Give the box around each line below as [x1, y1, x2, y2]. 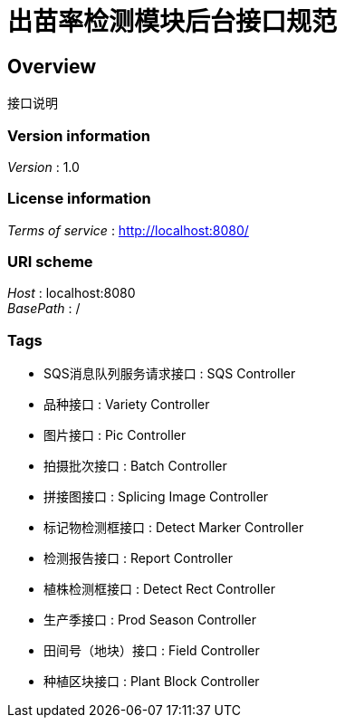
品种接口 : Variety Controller [43, 396, 210, 413]
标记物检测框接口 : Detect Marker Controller [43, 520, 304, 536]
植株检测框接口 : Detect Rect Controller [43, 581, 275, 597]
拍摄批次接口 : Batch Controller [43, 458, 227, 474]
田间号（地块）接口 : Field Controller [43, 643, 260, 659]
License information [7, 189, 151, 208]
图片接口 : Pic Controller [43, 427, 187, 444]
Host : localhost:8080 [7, 285, 136, 301]
